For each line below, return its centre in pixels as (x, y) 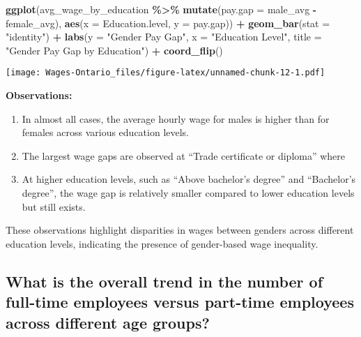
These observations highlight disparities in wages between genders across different (180, 230)
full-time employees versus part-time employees (180, 302)
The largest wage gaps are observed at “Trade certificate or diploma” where (184, 155)
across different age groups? (108, 322)
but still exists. (54, 206)
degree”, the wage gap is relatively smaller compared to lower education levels (188, 193)
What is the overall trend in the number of (164, 281)
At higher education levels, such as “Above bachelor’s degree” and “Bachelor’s (189, 179)
